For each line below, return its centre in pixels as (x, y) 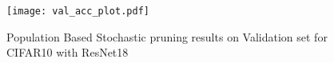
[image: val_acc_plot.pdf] (78, 11)
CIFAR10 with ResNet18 (68, 52)
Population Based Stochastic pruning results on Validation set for (167, 36)
